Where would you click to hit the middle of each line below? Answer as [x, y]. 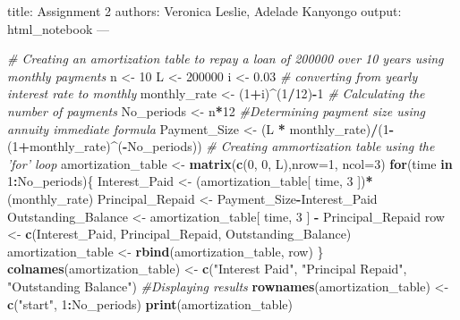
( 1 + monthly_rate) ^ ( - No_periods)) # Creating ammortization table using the [221, 146]
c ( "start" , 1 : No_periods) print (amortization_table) [150, 303]
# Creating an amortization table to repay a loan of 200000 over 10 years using [226, 59]
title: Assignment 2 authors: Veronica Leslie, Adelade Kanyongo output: [204, 11]
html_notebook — [58, 28]
